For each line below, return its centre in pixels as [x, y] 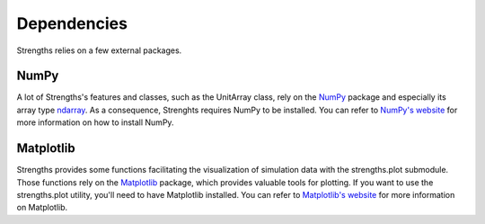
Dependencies [72, 23]
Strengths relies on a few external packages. [99, 50]
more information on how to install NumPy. [95, 122]
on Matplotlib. [42, 208]
